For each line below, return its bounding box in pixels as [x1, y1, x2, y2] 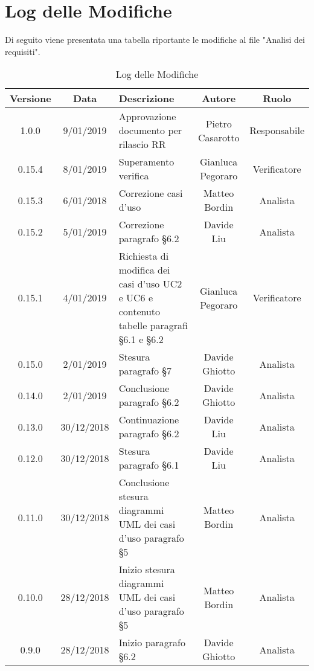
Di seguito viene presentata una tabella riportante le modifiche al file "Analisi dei [5, 33, 305, 46]
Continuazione [118, 413, 179, 427]
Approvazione [118, 109, 176, 124]
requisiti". [5, 45, 40, 57]
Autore [202, 91, 236, 106]
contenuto [118, 304, 161, 319]
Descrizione [118, 91, 175, 106]
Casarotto [197, 130, 240, 144]
